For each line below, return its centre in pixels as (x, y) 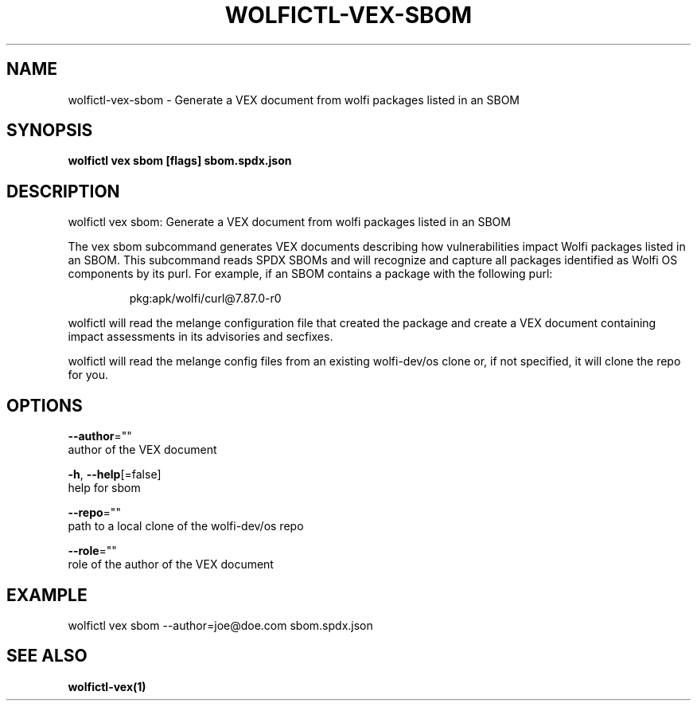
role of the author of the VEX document (171, 564)
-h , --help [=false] (115, 475)
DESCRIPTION (63, 191)
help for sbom (104, 488)
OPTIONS (45, 405)
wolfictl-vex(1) (107, 686)
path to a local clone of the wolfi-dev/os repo (186, 526)
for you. (88, 375)
